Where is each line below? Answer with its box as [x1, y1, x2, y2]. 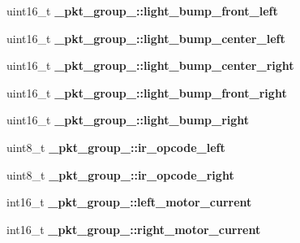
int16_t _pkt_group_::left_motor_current [6, 193, 252, 210]
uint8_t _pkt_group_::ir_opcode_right [6, 166, 234, 183]
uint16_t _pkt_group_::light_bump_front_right [6, 84, 287, 101]
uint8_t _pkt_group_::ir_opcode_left [6, 138, 225, 155]
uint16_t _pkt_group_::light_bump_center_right [6, 57, 294, 74]
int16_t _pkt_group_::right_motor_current [6, 220, 261, 237]
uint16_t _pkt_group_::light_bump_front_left [6, 2, 278, 19]
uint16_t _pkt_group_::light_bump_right [6, 111, 250, 128]
